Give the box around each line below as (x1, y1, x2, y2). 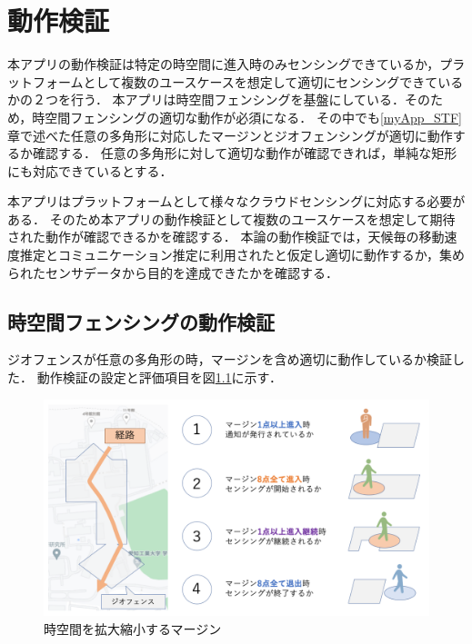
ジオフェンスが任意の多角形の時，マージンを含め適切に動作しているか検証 (7, 350, 453, 369)
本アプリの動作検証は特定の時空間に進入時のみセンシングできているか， (7, 54, 440, 74)
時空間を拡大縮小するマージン (44, 619, 222, 638)
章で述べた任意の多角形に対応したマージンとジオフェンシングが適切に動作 (7, 125, 453, 144)
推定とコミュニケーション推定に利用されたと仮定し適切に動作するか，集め (19, 245, 465, 264)
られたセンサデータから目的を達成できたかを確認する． (7, 263, 338, 282)
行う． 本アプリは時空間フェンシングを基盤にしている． (70, 90, 406, 109)
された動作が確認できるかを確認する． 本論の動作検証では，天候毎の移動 (7, 227, 445, 246)
